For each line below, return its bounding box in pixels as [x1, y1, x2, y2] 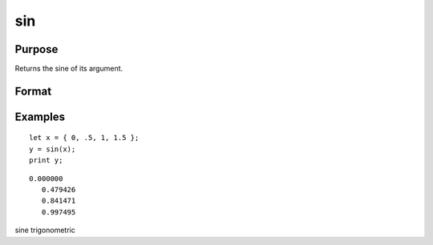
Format [14, 84, 52, 98]
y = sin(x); [29, 144, 76, 154]
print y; [29, 156, 63, 165]
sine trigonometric [14, 225, 75, 235]
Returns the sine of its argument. [14, 64, 123, 74]
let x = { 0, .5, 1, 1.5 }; [29, 133, 140, 143]
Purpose [14, 42, 59, 56]
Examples [14, 110, 66, 123]
